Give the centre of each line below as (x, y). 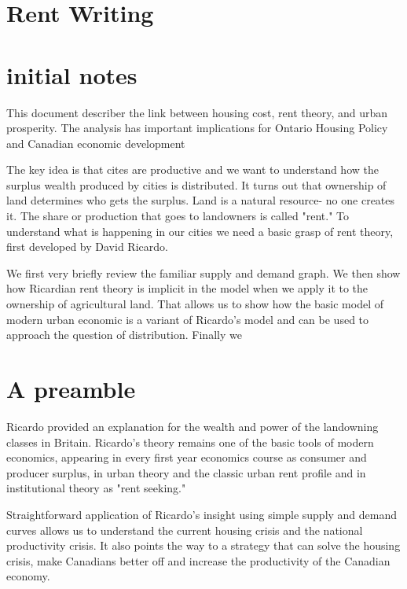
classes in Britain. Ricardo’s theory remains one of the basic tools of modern (190, 442)
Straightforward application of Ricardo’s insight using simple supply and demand (202, 514)
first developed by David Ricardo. (87, 247)
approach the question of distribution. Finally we (124, 335)
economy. (28, 576)
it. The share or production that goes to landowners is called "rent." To (178, 216)
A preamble (71, 388)
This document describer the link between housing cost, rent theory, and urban (197, 112)
